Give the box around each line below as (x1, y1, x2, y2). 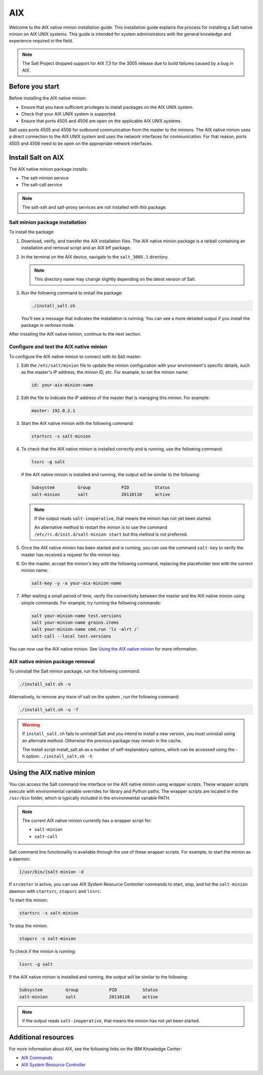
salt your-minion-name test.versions (31, 613, 122, 618)
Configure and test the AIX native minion (9, 343, 108, 350)
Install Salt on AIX (9, 153, 64, 161)
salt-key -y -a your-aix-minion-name (31, 580, 122, 586)
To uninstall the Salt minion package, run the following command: (9, 668, 140, 674)
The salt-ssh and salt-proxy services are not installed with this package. (22, 204, 167, 210)
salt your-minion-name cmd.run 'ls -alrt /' (31, 627, 140, 632)
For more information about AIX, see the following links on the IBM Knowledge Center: (9, 1046, 182, 1052)
